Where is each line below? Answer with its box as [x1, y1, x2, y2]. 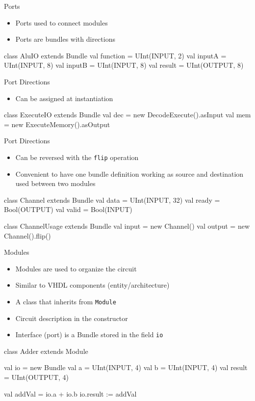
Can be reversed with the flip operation [15, 152, 139, 162]
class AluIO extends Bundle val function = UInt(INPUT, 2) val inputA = [4, 50, 227, 60]
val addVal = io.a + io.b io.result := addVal [4, 388, 137, 399]
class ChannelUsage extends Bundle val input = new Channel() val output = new [4, 220, 250, 231]
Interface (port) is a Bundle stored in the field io [15, 329, 163, 340]
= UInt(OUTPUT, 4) [4, 372, 69, 382]
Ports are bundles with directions [15, 34, 115, 44]
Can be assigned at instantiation [15, 93, 113, 103]
